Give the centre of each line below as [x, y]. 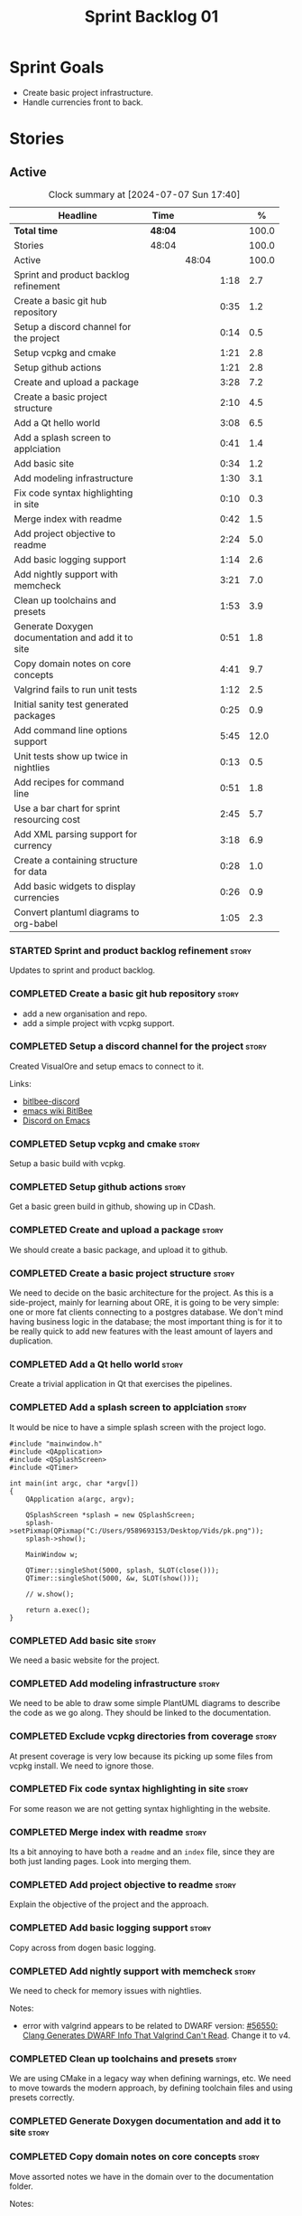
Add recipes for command [69, 782]
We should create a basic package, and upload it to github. [119, 1249]
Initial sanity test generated [71, 704]
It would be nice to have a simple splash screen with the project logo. [138, 1427]
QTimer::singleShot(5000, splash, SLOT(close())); [123, 1570]
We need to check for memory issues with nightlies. [105, 1990]
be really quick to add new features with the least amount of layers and [141, 1332]
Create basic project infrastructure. [87, 92]
